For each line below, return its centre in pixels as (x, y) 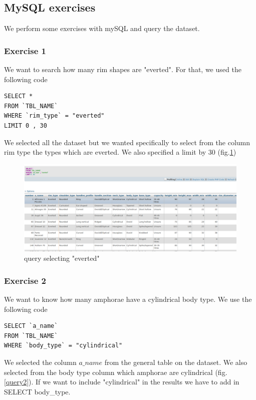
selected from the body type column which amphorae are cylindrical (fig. (116, 372)
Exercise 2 (25, 280)
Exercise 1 (25, 50)
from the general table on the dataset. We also (176, 362)
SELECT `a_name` (31, 326)
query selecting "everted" (62, 258)
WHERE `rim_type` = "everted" (54, 116)
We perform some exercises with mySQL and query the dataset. (102, 28)
